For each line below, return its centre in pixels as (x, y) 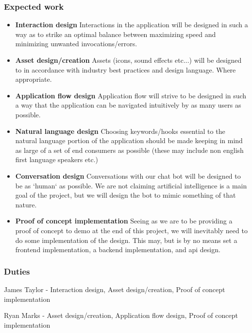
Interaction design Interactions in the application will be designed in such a (132, 25)
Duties (17, 271)
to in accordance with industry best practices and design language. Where (126, 69)
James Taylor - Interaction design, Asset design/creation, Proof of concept (115, 289)
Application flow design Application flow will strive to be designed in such (131, 95)
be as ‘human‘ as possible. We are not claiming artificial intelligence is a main (131, 185)
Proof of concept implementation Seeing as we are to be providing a (124, 221)
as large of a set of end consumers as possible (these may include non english (129, 150)
